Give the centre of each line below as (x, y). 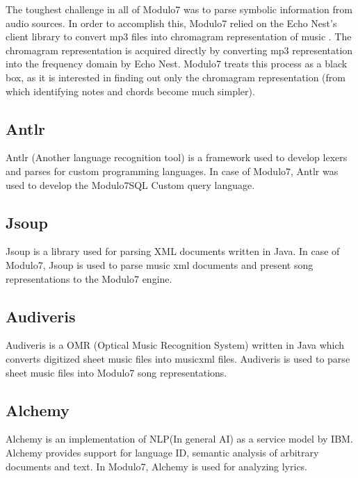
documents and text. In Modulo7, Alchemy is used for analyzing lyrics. (157, 466)
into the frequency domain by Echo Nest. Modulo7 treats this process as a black (177, 64)
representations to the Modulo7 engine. (89, 278)
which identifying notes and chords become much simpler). (130, 91)
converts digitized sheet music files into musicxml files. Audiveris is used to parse (178, 358)
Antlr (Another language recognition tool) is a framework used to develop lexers (177, 157)
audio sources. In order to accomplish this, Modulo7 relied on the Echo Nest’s (171, 23)
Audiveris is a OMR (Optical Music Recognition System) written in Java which (175, 345)
